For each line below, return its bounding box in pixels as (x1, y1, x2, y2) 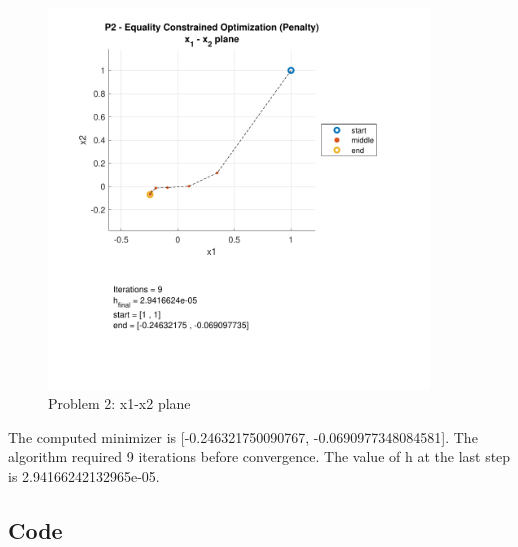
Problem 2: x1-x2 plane (48, 393, 191, 414)
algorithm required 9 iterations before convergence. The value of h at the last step (8, 446, 511, 467)
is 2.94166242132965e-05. (8, 465, 160, 486)
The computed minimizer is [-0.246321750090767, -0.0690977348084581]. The (8, 426, 478, 447)
